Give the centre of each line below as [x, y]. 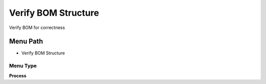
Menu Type [23, 66]
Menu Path [26, 42]
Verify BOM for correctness [37, 28]
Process [18, 76]
